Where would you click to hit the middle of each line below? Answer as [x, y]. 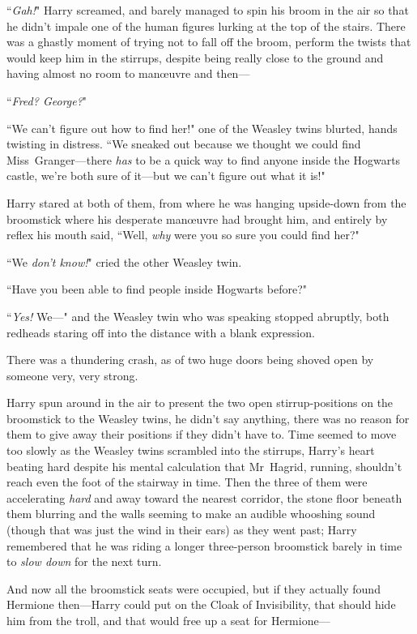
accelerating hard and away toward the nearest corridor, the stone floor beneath [204, 497]
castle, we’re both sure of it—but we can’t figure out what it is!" [166, 176]
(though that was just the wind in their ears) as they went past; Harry [182, 530]
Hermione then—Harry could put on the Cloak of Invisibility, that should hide [201, 604]
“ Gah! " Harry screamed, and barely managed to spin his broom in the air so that [208, 10]
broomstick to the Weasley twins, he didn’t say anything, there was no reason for [208, 418]
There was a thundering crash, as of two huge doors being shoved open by [190, 360]
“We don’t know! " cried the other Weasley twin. [124, 261]
